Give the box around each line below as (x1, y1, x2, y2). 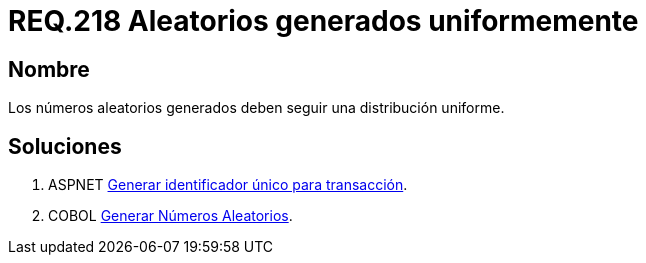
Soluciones (8, 133, 122, 159)
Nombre (8, 56, 90, 82)
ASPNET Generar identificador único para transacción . (48, 176, 408, 194)
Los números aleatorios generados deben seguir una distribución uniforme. (8, 99, 505, 117)
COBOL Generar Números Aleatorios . (48, 207, 293, 225)
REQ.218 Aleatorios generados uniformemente (8, 4, 639, 38)
